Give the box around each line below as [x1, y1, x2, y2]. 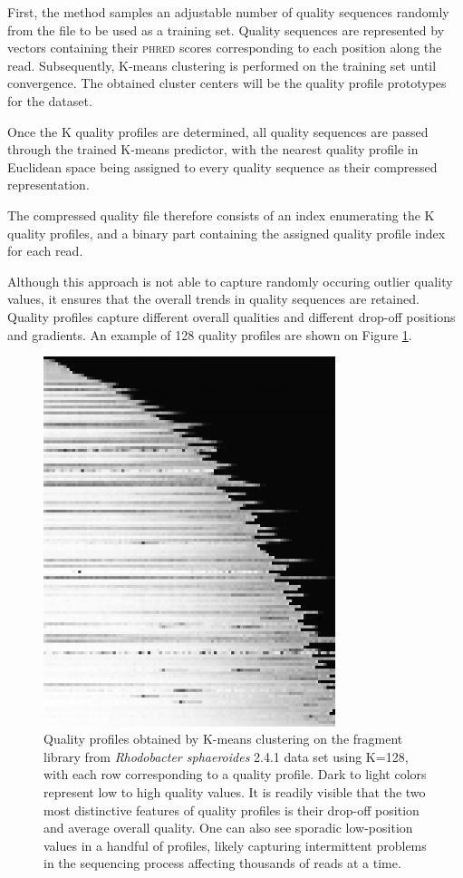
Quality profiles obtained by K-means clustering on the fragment [43, 729, 403, 748]
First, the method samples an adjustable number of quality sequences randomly [7, 3, 449, 21]
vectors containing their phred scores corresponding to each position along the [7, 38, 442, 57]
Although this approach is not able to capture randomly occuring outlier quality [7, 271, 453, 290]
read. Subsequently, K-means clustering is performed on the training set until [7, 55, 437, 74]
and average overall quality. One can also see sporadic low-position [43, 818, 413, 837]
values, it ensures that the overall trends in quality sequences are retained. [7, 289, 420, 308]
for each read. [7, 241, 83, 260]
